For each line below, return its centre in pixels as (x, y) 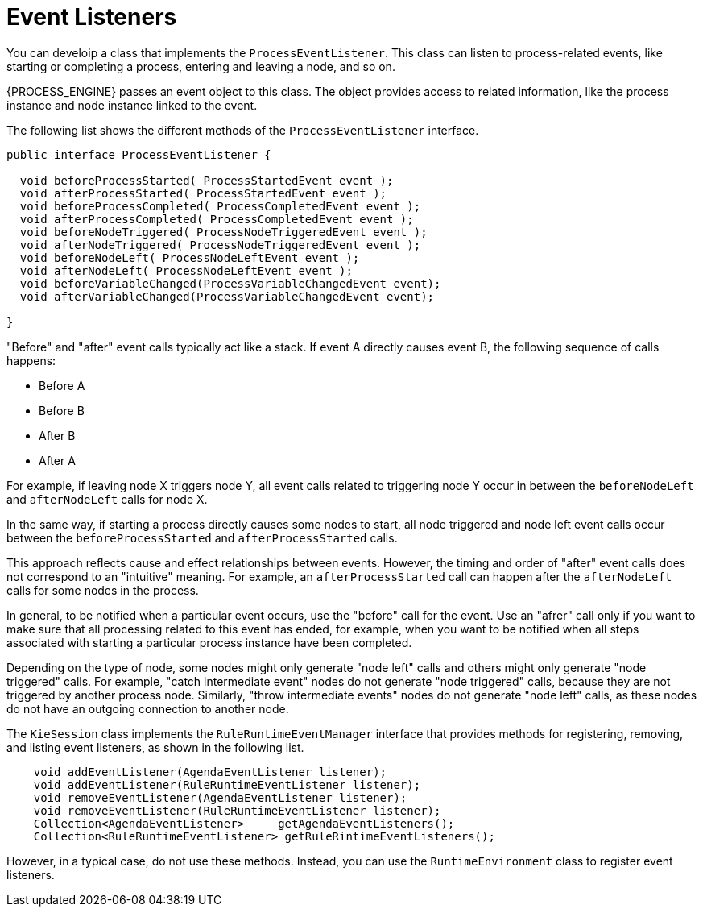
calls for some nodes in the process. (103, 590)
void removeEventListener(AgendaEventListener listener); (220, 797)
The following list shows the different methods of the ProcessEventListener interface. (243, 130)
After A (57, 460)
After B (57, 435)
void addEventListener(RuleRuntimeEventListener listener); (227, 784)
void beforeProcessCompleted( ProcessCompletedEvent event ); (220, 206)
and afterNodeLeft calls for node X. (107, 499)
